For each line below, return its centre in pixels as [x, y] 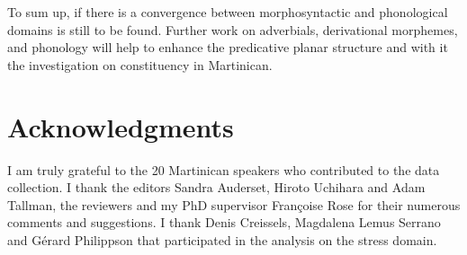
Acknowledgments [121, 126]
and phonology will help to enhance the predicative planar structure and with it [228, 47]
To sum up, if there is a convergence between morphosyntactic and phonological [228, 12]
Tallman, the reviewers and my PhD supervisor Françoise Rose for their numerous [234, 204]
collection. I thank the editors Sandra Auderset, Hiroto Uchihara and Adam [216, 187]
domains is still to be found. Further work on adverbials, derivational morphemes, [233, 29]
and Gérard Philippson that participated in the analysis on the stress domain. [222, 239]
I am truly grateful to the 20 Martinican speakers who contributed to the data [224, 169]
